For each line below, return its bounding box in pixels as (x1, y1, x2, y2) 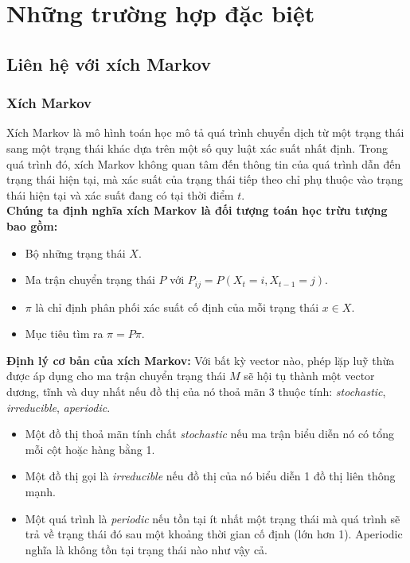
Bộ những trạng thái (25, 244, 126, 261)
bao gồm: (6, 217, 58, 234)
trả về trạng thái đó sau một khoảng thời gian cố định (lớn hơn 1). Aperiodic (25, 526, 403, 542)
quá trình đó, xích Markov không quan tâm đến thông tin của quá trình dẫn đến (6, 155, 401, 172)
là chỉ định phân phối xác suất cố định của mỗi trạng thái (35, 298, 319, 315)
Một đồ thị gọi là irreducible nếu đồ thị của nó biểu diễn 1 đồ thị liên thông (25, 468, 396, 484)
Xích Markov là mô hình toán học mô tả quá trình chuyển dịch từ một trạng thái (6, 124, 404, 141)
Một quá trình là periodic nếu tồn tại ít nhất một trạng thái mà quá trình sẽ (25, 510, 400, 526)
